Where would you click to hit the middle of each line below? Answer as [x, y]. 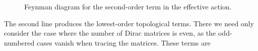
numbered [19, 42]
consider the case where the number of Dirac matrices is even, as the [110, 33]
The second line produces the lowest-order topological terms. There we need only [129, 23]
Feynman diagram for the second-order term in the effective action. [128, 6]
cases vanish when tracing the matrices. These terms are [123, 42]
